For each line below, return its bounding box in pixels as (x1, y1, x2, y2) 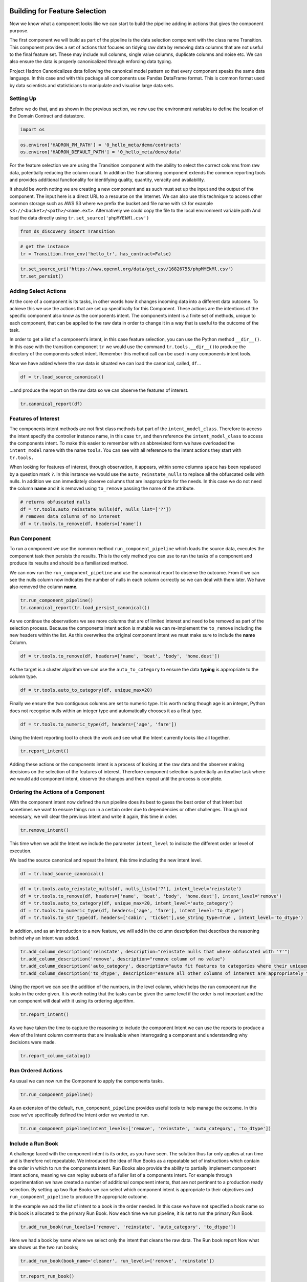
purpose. (9, 27, 29, 33)
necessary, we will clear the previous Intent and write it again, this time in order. (9, 813, 178, 820)
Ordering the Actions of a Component (9, 789, 105, 796)
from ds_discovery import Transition (20, 228, 115, 234)
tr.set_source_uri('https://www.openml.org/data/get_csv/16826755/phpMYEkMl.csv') (20, 266, 234, 272)
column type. (9, 673, 38, 679)
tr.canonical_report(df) (20, 400, 83, 407)
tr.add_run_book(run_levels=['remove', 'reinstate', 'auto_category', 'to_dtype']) (20, 1224, 236, 1230)
